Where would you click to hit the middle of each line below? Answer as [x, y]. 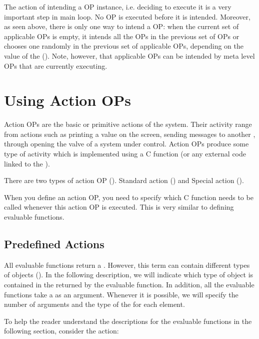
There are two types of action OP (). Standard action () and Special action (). [124, 180]
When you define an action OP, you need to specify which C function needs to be [129, 197]
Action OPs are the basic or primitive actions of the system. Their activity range [128, 124]
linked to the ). [27, 163]
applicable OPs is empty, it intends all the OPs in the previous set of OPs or [122, 36]
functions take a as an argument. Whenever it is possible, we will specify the [121, 294]
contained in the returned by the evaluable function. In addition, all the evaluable [129, 285]
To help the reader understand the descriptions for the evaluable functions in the [128, 321]
